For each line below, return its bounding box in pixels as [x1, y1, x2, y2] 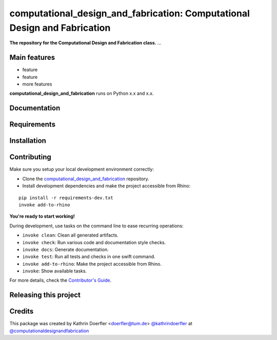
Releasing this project [9, 291, 81, 300]
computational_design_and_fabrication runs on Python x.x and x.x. [9, 90, 154, 97]
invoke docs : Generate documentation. [22, 246, 109, 252]
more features [22, 81, 52, 87]
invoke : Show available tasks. [22, 268, 87, 274]
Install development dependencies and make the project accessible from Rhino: [22, 183, 191, 189]
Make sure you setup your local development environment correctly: [9, 166, 154, 173]
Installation [9, 136, 46, 145]
